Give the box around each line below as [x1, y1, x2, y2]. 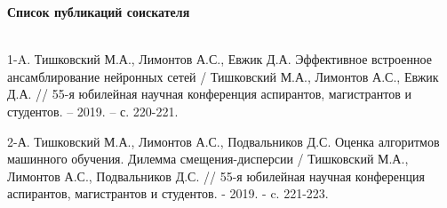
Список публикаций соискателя [7, 3, 190, 20]
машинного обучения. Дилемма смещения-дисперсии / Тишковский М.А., [7, 149, 409, 168]
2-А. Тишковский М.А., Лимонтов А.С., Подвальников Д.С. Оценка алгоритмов [7, 132, 440, 150]
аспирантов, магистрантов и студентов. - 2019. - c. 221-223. [7, 184, 329, 203]
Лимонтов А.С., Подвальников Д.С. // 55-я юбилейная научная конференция [7, 166, 425, 185]
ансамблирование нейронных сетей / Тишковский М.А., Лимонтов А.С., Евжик [7, 67, 439, 85]
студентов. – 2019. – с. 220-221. [7, 101, 179, 120]
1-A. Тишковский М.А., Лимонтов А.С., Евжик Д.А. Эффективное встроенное [7, 50, 432, 68]
